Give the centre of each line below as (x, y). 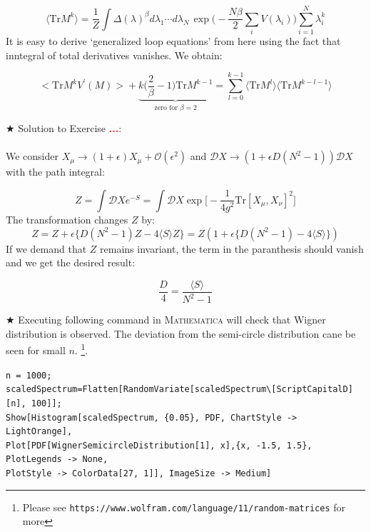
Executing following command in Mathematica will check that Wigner (172, 320)
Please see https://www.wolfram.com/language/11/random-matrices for (184, 507)
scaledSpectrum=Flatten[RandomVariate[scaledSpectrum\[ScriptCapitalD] (179, 390)
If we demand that (46, 248)
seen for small (36, 350)
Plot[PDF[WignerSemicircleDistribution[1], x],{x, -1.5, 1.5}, (159, 445)
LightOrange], (39, 432)
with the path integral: (55, 172)
